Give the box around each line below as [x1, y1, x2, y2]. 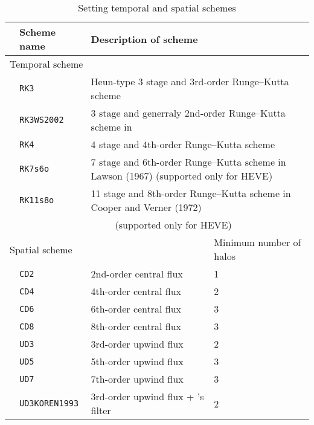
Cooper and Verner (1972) [91, 200, 202, 214]
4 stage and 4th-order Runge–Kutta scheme [91, 137, 275, 151]
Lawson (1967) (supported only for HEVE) [91, 169, 273, 183]
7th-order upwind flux [91, 372, 184, 386]
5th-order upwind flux [91, 354, 184, 368]
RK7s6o [19, 164, 50, 174]
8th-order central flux [91, 319, 182, 333]
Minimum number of [214, 235, 301, 249]
